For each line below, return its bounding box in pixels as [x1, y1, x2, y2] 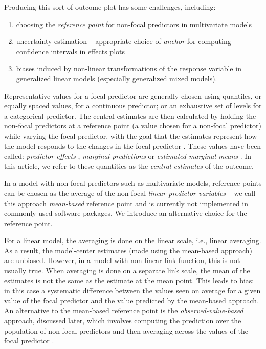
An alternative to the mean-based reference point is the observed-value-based [4, 305, 243, 316]
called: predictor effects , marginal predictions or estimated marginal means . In [4, 150, 252, 161]
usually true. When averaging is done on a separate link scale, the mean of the [4, 265, 250, 276]
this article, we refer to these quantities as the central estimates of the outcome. [4, 160, 254, 171]
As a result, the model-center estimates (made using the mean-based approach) [4, 245, 253, 255]
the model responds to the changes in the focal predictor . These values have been [4, 140, 261, 151]
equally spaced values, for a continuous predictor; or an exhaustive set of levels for [4, 100, 262, 111]
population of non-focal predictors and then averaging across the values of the [4, 325, 248, 336]
